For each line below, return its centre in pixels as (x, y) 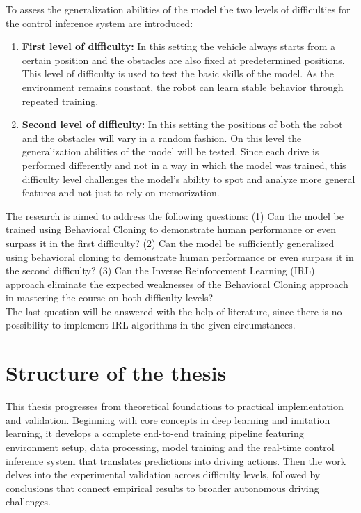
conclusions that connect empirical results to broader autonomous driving (162, 488)
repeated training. (60, 101)
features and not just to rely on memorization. (121, 192)
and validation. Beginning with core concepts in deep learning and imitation (168, 419)
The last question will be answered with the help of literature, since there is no (174, 311)
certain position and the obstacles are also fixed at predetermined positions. (183, 60)
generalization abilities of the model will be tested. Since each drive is (170, 151)
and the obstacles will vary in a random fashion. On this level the (162, 137)
